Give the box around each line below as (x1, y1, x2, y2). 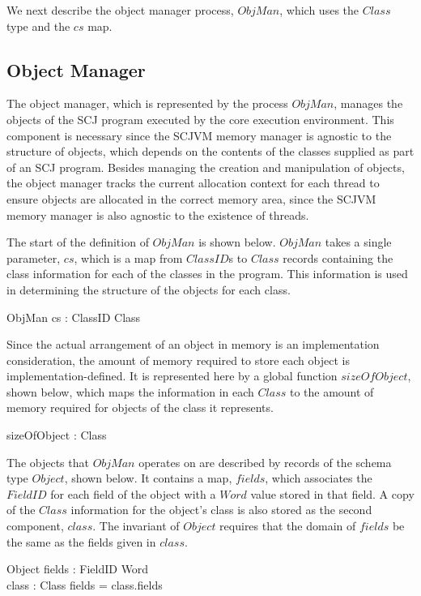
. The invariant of (92, 517, 180, 534)
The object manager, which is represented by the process (6, 95, 288, 112)
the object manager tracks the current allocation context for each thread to (6, 174, 380, 191)
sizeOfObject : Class (6, 427, 107, 444)
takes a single (325, 234, 392, 251)
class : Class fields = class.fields (6, 576, 163, 593)
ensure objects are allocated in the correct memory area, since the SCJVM (6, 190, 376, 207)
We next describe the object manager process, (6, 2, 234, 18)
